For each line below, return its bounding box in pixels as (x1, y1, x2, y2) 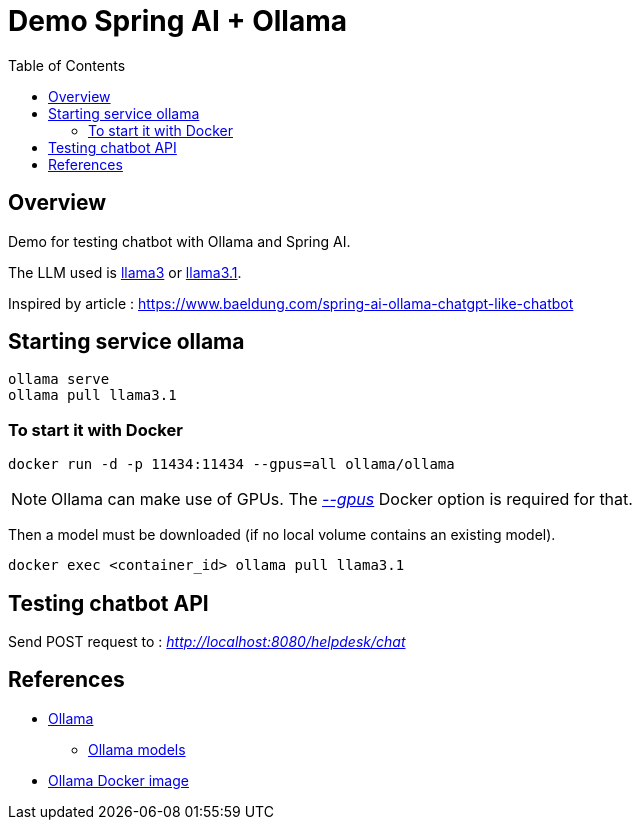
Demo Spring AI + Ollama (8, 4, 347, 38)
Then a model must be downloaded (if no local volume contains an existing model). (8, 526, 556, 544)
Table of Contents (8, 56, 126, 74)
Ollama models (88, 740, 186, 758)
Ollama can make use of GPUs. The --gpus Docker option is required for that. (51, 489, 633, 510)
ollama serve (8, 371, 110, 388)
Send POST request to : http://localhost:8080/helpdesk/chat (8, 633, 406, 651)
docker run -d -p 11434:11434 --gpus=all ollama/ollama (8, 456, 455, 473)
